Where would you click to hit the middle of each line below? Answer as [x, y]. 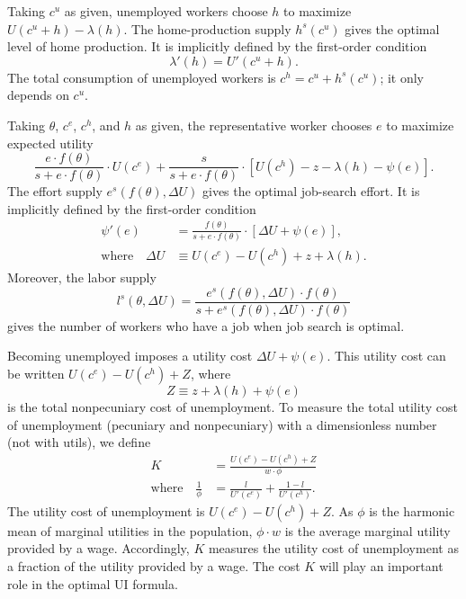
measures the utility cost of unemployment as [333, 548]
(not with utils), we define [79, 442]
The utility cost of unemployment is [106, 510]
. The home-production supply [207, 28]
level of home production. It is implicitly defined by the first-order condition [217, 46]
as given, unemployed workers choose [166, 11]
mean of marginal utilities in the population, [130, 530]
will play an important [381, 566]
